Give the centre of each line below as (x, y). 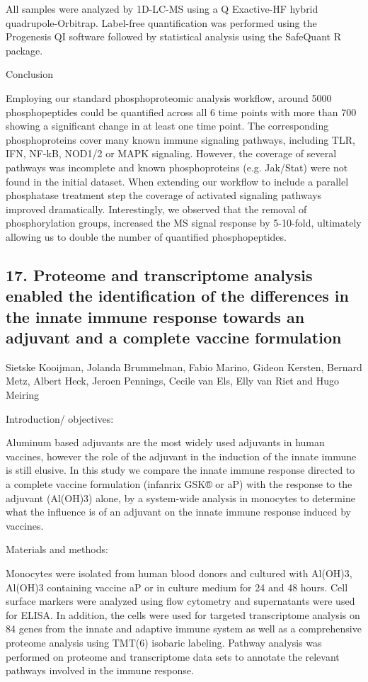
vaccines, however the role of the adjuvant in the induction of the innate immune (181, 456)
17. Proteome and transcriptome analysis (159, 274)
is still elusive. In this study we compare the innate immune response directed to (180, 470)
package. (24, 50)
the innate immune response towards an (155, 316)
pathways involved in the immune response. (100, 670)
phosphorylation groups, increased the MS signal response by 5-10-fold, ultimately (184, 223)
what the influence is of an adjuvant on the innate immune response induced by (178, 512)
